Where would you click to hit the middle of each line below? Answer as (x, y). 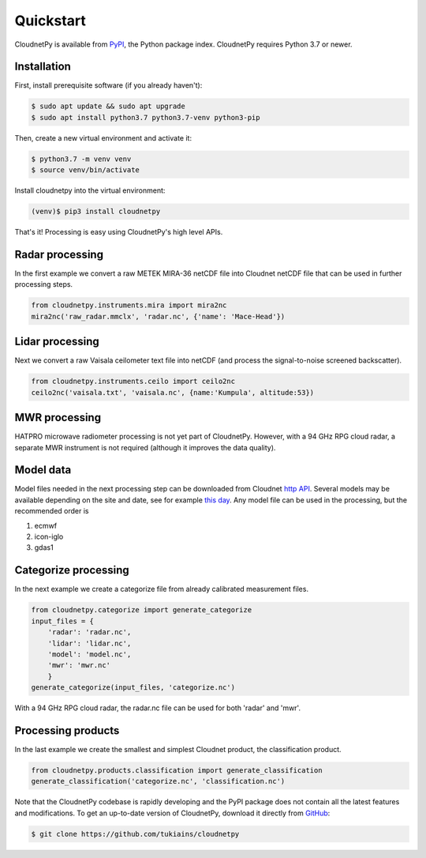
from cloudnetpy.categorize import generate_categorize (142, 610)
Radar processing (59, 254)
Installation (43, 67)
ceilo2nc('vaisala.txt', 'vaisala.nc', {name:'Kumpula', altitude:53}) (173, 392)
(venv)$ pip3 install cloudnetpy (96, 212)
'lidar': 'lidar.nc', (90, 643)
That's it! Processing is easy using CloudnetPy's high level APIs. (119, 232)
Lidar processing (57, 342)
